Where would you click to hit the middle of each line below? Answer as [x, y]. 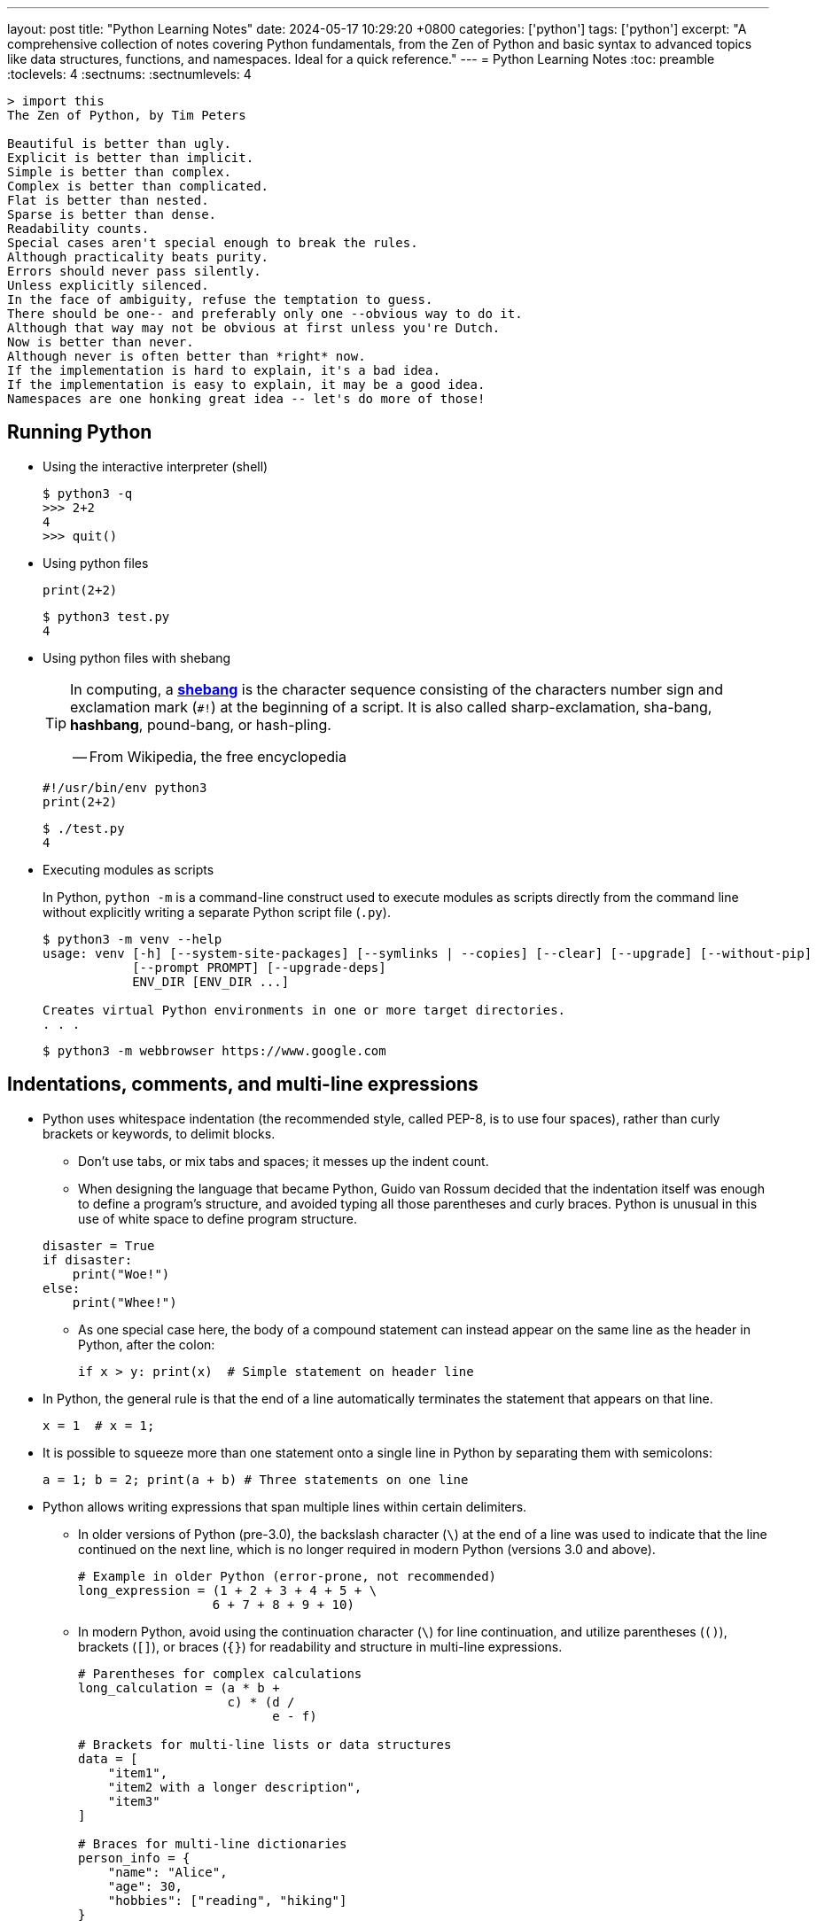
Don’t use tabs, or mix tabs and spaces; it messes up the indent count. [284, 1161]
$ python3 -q [88, 493]
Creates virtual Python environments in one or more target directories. [304, 1010]
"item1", [138, 1773]
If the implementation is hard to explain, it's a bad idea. [224, 370]
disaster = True [99, 1245]
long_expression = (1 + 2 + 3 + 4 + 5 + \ [228, 1590]
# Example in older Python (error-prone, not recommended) [288, 1576]
